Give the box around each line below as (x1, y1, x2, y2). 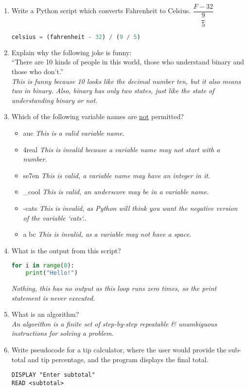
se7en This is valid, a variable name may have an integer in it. (23, 170, 211, 180)
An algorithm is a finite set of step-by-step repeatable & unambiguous (11, 318, 217, 328)
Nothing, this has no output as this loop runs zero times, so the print (11, 283, 217, 293)
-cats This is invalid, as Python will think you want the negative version (23, 203, 238, 213)
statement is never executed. (11, 292, 95, 303)
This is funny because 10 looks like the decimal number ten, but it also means (11, 76, 241, 86)
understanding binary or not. (11, 95, 98, 105)
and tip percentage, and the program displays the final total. (28, 354, 209, 364)
